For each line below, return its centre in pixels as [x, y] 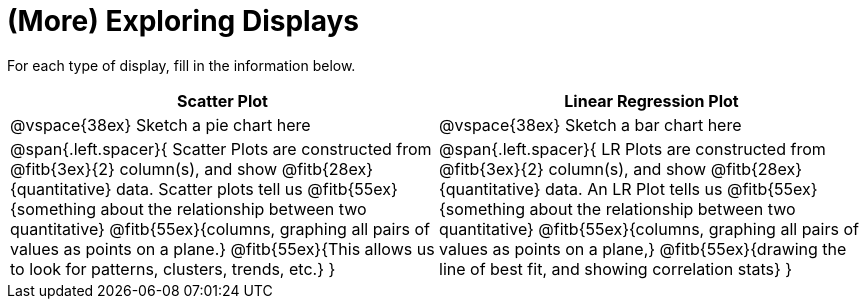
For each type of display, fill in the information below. [181, 65]
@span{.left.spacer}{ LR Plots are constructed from [632, 148]
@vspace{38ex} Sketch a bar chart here [590, 124]
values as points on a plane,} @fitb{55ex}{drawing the [643, 248]
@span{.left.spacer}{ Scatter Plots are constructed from [221, 148]
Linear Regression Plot [651, 100]
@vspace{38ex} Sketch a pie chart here [160, 124]
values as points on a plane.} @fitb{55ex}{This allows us [222, 248]
